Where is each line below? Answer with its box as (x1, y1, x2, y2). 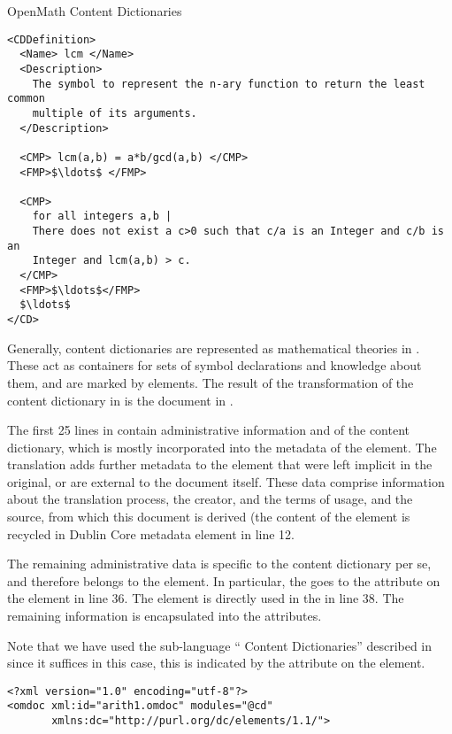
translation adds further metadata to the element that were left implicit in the (7, 455, 433, 474)
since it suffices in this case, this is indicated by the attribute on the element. (7, 653, 425, 672)
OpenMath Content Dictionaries (7, 2, 182, 19)
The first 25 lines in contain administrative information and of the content (7, 421, 410, 439)
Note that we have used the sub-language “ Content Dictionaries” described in (7, 636, 433, 654)
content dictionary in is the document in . (7, 390, 234, 409)
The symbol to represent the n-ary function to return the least (32, 77, 425, 90)
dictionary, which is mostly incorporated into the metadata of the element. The (7, 437, 437, 456)
